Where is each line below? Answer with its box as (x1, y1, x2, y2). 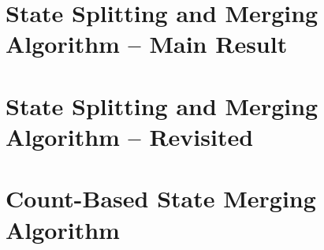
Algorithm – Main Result (6, 28, 288, 60)
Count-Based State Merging (6, 182, 316, 215)
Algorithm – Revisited (6, 120, 254, 152)
